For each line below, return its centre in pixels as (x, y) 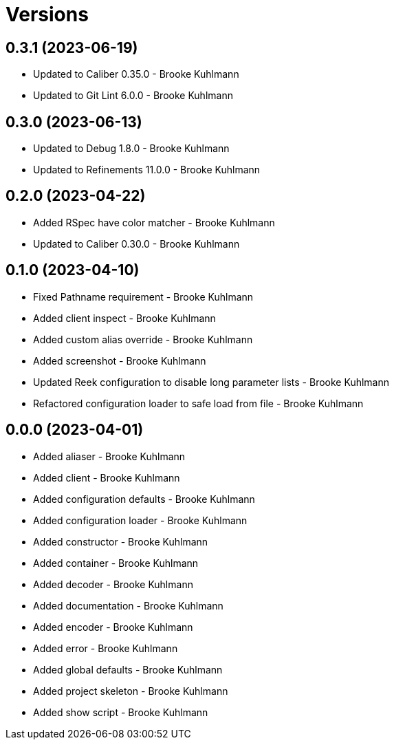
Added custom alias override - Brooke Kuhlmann (143, 339)
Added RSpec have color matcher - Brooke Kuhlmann (154, 222)
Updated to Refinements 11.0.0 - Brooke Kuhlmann (147, 170)
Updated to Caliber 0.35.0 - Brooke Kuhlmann (136, 74)
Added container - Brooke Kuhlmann (116, 563)
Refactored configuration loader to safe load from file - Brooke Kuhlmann (198, 403)
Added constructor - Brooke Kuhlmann (121, 541)
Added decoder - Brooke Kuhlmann (113, 584)
